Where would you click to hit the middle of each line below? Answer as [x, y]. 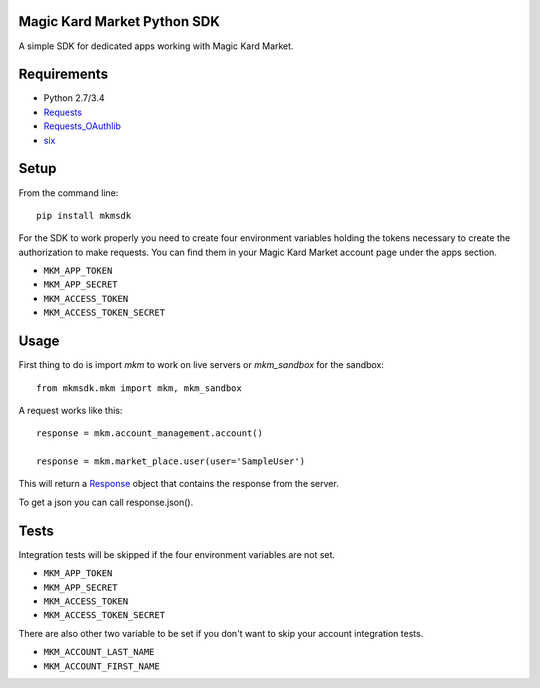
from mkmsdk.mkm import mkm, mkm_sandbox [139, 388]
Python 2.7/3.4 [74, 98]
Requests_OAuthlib [82, 126]
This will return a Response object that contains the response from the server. [178, 484]
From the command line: [68, 192]
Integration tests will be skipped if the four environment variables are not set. [176, 554]
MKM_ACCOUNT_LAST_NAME [99, 652]
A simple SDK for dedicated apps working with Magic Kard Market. [156, 46]
